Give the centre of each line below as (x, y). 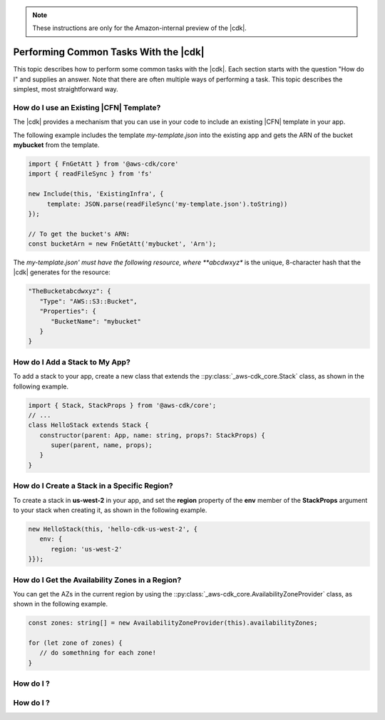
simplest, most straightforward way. (66, 89)
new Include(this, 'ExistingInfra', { (96, 194)
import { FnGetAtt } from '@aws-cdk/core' (103, 164)
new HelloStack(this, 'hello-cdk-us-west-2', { (113, 529)
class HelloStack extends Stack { (88, 425)
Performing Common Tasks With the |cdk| (109, 52)
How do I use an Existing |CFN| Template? (87, 107)
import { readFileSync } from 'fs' (90, 174)
